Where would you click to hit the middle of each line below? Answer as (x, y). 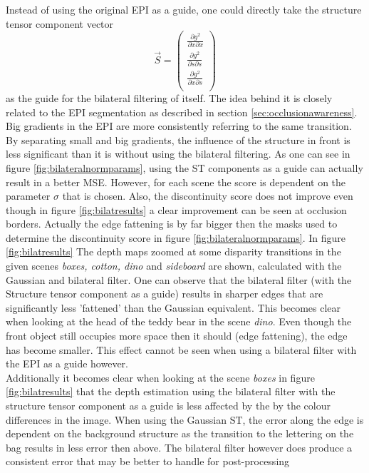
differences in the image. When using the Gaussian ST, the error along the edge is (185, 419)
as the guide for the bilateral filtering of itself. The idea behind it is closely (169, 97)
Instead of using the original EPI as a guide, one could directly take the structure (184, 9)
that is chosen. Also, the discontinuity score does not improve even (208, 196)
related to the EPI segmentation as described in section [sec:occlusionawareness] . (182, 112)
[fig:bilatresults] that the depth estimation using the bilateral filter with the (171, 391)
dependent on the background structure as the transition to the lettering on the (180, 433)
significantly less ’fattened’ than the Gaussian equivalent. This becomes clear (173, 307)
